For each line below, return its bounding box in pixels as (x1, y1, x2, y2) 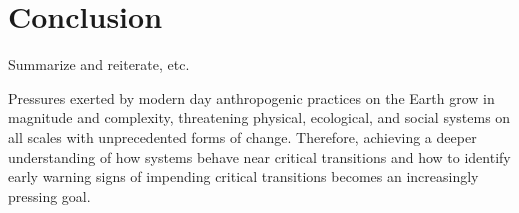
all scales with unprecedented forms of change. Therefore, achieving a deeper (8, 126, 477, 147)
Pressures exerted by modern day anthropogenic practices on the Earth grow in (8, 87, 495, 108)
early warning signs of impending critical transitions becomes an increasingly (8, 166, 479, 187)
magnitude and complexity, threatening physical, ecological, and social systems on (8, 107, 511, 128)
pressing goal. (8, 185, 91, 206)
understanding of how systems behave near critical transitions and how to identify (8, 146, 511, 167)
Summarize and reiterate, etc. (8, 54, 190, 75)
